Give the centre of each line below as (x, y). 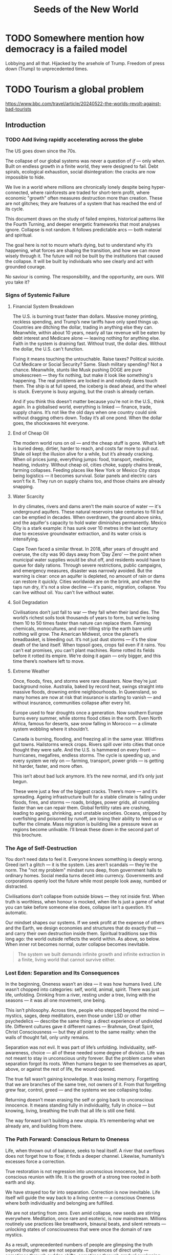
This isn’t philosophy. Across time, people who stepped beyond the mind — (85, 1010)
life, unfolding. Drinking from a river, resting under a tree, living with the (81, 995)
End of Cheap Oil (31, 433)
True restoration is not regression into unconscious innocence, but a (77, 1171)
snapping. (23, 486)
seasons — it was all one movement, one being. (56, 1000)
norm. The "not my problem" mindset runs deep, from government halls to (84, 870)
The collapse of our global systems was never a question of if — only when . (85, 161)
